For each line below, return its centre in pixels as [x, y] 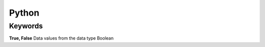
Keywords [26, 26]
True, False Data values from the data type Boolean [61, 38]
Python [24, 13]
